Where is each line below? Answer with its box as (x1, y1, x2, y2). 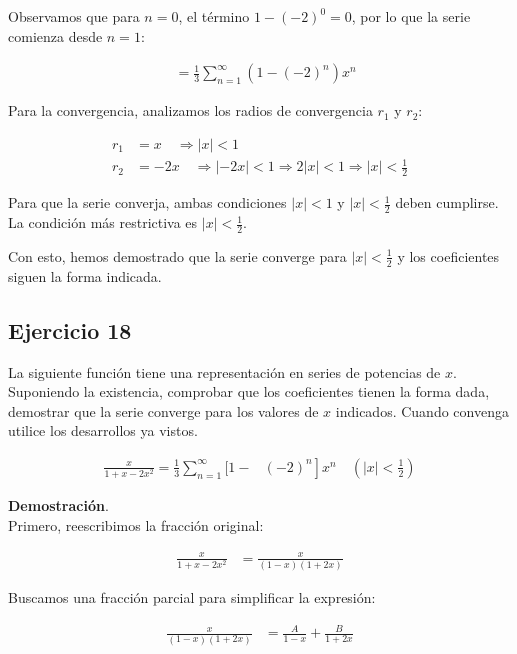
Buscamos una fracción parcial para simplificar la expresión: (8, 587, 376, 608)
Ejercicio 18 (8, 314, 132, 345)
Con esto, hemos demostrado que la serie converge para (8, 245, 347, 266)
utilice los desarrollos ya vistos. (8, 420, 198, 441)
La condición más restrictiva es (8, 212, 198, 233)
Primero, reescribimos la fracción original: (8, 514, 264, 535)
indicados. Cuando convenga (335, 400, 509, 421)
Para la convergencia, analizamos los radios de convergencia (8, 100, 373, 121)
